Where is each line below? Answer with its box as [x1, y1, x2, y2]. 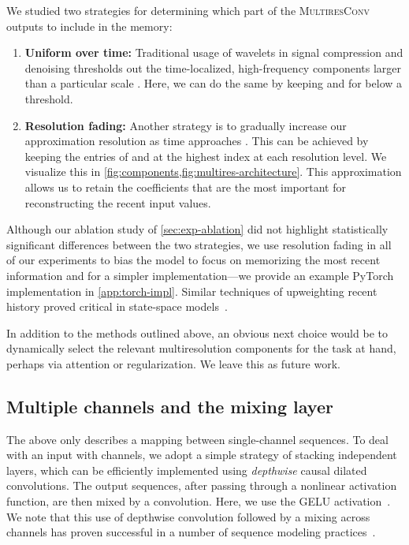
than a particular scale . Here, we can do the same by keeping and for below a [24, 75, 403, 91]
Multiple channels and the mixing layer [6, 394, 333, 418]
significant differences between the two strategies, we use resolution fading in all [6, 236, 392, 252]
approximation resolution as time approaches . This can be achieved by [24, 133, 369, 149]
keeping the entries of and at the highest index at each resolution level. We [24, 147, 387, 164]
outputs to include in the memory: [6, 17, 173, 34]
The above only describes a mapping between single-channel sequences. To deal [6, 431, 389, 447]
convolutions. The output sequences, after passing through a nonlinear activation [6, 477, 397, 494]
